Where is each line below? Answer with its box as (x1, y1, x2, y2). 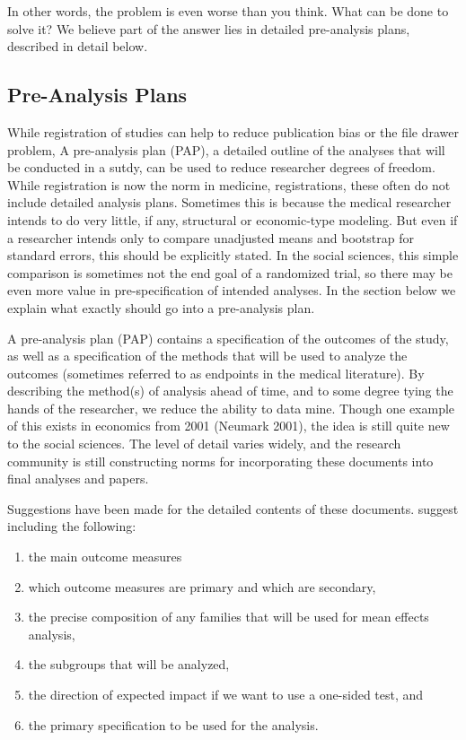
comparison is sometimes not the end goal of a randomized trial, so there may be (7, 263, 453, 282)
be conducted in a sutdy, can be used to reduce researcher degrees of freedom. (7, 158, 435, 177)
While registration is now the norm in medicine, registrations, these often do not (7, 175, 451, 194)
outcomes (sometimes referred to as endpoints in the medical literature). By (7, 363, 425, 382)
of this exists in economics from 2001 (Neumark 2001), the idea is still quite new (7, 416, 450, 435)
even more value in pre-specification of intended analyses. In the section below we (7, 281, 456, 300)
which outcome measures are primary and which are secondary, (28, 577, 376, 596)
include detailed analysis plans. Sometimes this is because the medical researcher (7, 193, 452, 212)
